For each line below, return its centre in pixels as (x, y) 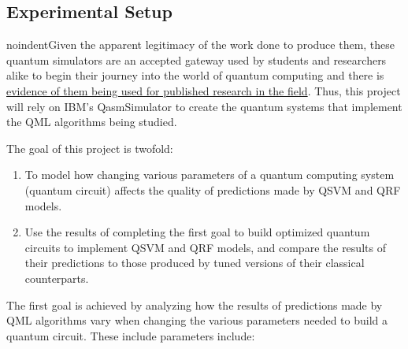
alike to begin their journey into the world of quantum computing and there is (195, 75)
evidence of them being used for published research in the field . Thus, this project (204, 90)
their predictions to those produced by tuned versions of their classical (195, 263)
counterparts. (57, 278)
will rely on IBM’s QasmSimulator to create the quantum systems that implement (204, 106)
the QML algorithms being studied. (92, 122)
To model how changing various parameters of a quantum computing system (210, 174)
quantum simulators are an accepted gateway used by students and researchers (197, 59)
